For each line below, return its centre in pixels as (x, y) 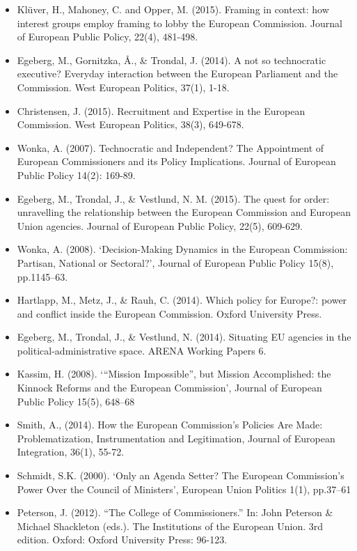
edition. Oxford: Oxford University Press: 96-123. (122, 540)
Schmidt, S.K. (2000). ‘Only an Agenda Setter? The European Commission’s (181, 475)
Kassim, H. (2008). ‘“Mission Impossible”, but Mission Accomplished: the (174, 374)
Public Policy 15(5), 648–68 (76, 401)
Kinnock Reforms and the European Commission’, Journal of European (169, 388)
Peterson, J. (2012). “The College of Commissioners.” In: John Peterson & (175, 512)
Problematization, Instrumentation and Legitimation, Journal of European (176, 438)
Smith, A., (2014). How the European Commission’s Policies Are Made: (170, 425)
